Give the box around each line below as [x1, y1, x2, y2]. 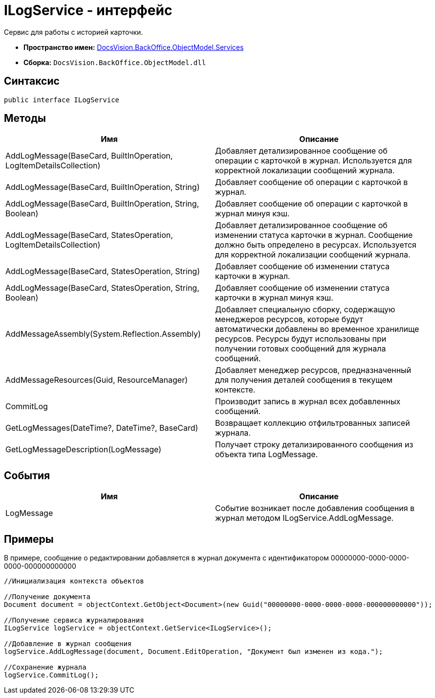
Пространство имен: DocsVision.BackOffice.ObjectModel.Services [23, 43, 244, 51]
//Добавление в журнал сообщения [4, 640, 132, 648]
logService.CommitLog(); [4, 671, 99, 679]
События [4, 469, 50, 482]
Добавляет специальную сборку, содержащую [215, 304, 395, 315]
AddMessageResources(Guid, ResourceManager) [5, 375, 188, 385]
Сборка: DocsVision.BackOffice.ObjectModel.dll [23, 58, 206, 67]
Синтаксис [4, 75, 60, 88]
